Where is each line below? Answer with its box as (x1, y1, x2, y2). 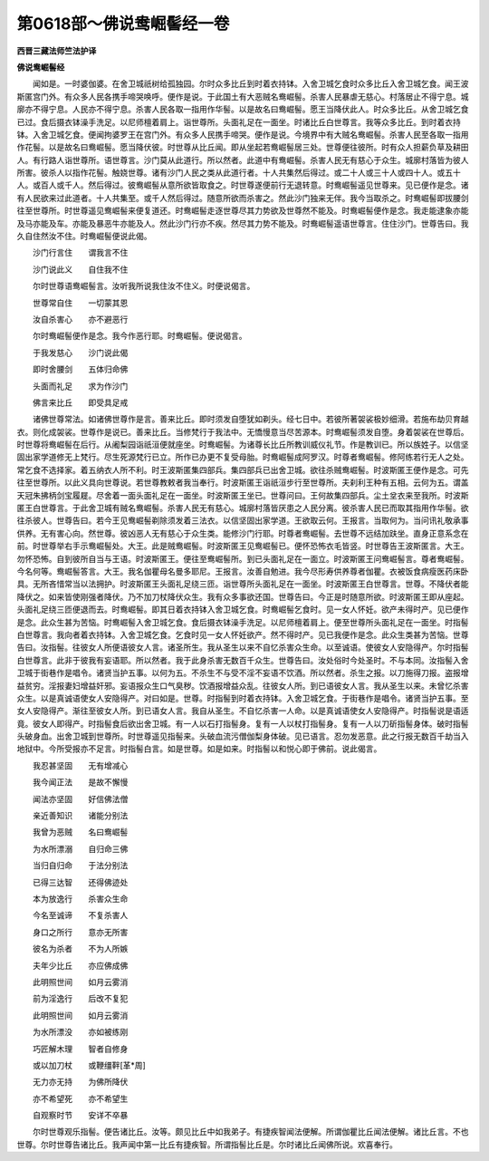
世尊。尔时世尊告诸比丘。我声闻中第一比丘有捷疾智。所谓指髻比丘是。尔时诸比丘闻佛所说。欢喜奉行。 (16, 1138, 398, 1150)
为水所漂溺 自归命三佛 (32, 843, 129, 854)
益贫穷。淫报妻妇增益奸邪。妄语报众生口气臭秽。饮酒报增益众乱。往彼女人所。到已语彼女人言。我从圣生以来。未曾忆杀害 (16, 680, 469, 691)
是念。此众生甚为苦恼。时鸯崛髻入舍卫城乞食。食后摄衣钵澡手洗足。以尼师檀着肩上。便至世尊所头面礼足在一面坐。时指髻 (16, 616, 469, 627)
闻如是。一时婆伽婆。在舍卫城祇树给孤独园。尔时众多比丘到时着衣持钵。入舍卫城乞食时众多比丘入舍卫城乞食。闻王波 (32, 78, 469, 90)
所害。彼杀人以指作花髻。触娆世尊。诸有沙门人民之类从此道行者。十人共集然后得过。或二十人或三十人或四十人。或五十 (16, 168, 461, 179)
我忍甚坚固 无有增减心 (32, 759, 129, 770)
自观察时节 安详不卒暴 (32, 1110, 129, 1121)
